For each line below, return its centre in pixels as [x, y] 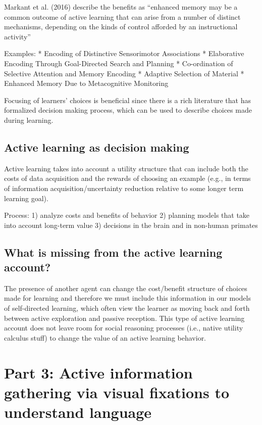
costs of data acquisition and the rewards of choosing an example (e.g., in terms [127, 178]
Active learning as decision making [97, 147]
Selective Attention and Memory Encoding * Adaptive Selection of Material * [124, 73]
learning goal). [26, 198]
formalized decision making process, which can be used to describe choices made [128, 110]
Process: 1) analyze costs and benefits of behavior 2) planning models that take [127, 215]
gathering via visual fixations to [117, 392]
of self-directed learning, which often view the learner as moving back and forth [127, 308]
